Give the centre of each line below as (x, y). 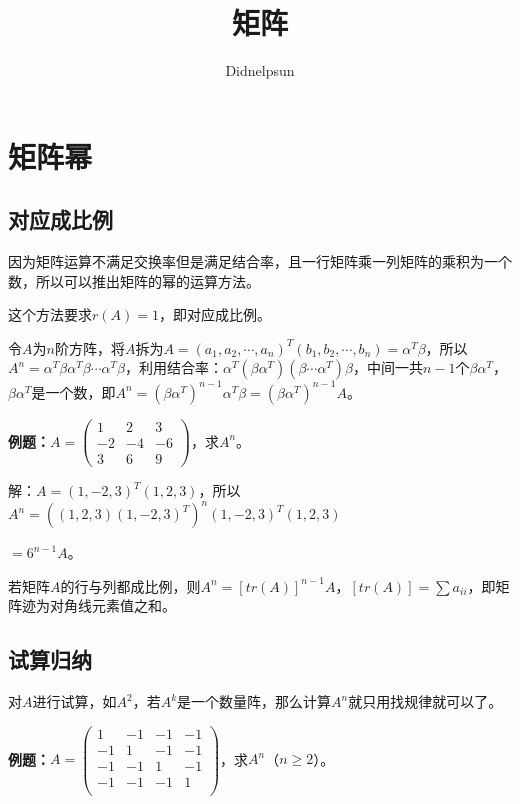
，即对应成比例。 (214, 314)
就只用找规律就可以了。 (425, 701)
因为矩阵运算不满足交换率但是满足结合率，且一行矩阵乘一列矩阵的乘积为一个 (260, 261)
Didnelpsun (260, 70)
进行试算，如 (74, 701)
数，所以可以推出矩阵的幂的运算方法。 (134, 280)
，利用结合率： (173, 367)
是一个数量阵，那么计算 (254, 701)
